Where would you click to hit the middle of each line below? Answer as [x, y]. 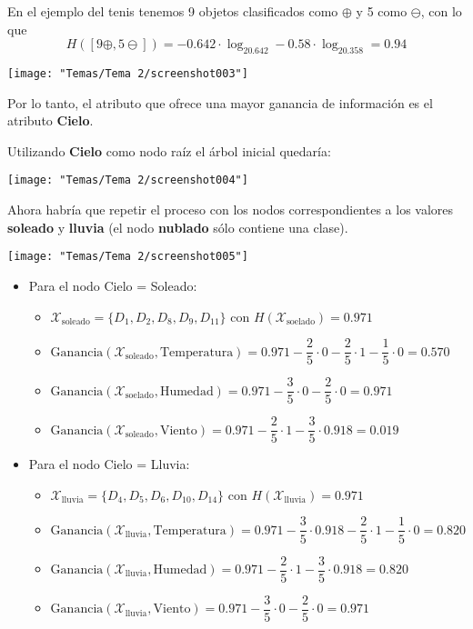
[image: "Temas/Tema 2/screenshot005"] [128, 257]
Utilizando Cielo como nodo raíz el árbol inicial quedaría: [169, 150]
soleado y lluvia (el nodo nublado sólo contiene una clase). [178, 227]
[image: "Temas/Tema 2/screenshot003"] [128, 73]
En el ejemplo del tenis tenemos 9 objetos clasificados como [173, 11]
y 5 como [382, 11]
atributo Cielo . [50, 120]
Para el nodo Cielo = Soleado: [113, 285]
